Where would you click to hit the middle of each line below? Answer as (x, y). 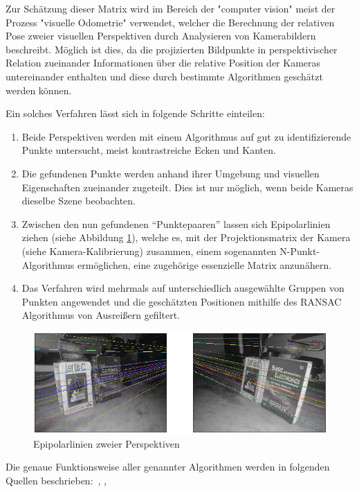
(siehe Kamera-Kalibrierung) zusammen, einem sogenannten (149, 251)
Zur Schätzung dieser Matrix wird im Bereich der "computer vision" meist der (171, 8)
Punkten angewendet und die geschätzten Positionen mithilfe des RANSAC (182, 301)
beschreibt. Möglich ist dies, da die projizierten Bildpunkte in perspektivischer (172, 49)
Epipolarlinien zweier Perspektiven (107, 443)
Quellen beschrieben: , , (56, 481)
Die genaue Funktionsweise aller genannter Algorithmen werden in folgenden (168, 467)
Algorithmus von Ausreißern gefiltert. (101, 315)
